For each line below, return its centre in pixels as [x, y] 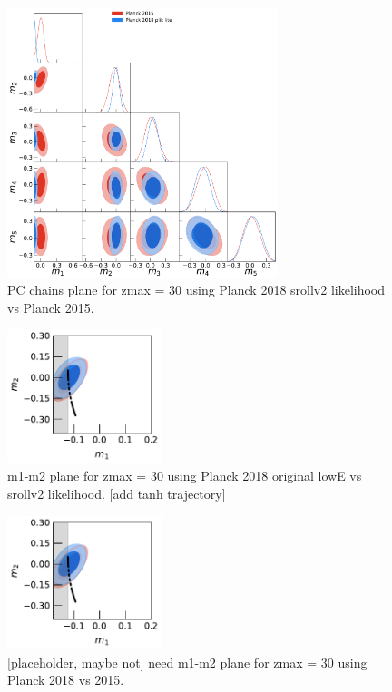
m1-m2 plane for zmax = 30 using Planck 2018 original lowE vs [185, 476]
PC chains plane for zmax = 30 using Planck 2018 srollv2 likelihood [196, 290]
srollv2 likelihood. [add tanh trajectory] [117, 493]
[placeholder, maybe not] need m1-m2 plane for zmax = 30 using [187, 662]
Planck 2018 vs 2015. [66, 680]
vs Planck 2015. [51, 307]
